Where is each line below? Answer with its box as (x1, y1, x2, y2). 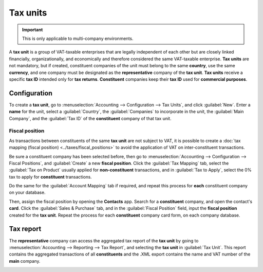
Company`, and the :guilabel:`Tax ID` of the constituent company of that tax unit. (9, 115, 171, 121)
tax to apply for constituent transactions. (9, 174, 92, 180)
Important (22, 27, 43, 33)
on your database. (9, 190, 46, 196)
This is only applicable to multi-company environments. (22, 36, 133, 41)
